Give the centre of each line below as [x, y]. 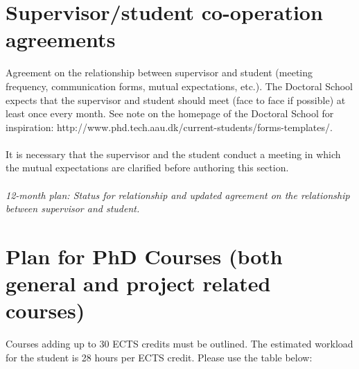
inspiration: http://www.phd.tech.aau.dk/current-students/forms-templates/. [169, 127]
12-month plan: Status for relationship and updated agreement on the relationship [178, 195]
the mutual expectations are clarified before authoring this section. [147, 168]
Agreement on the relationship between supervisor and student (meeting [159, 72]
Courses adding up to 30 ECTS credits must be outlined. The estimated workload [179, 344]
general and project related [138, 283]
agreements [61, 39]
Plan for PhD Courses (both [144, 256]
